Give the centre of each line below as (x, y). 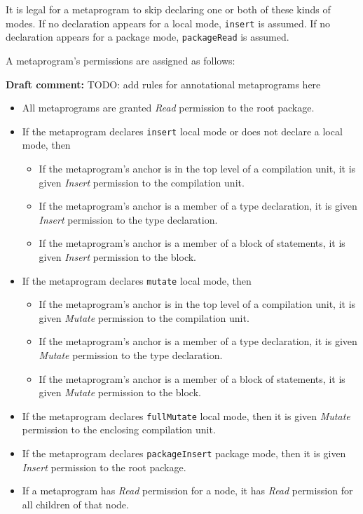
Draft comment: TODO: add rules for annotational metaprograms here (163, 84)
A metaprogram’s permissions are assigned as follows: (121, 60)
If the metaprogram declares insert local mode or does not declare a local (182, 131)
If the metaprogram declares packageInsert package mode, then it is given (184, 453)
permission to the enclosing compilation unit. (119, 430)
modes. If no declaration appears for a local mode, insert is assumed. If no (168, 23)
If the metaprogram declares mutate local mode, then (137, 280)
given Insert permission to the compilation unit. (142, 182)
